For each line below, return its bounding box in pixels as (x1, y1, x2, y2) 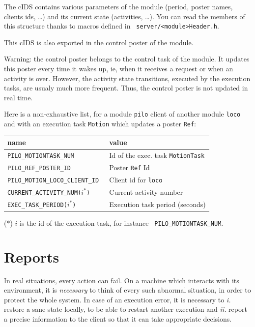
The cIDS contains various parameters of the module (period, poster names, (4, 1, 233, 11)
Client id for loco (109, 174, 163, 184)
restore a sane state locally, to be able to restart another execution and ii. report (4, 304, 247, 314)
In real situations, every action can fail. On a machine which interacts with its (4, 275, 239, 285)
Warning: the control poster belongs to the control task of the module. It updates (4, 54, 250, 64)
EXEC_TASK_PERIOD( (7, 201, 67, 208)
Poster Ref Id (109, 162, 150, 172)
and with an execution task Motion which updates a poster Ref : (4, 119, 197, 129)
